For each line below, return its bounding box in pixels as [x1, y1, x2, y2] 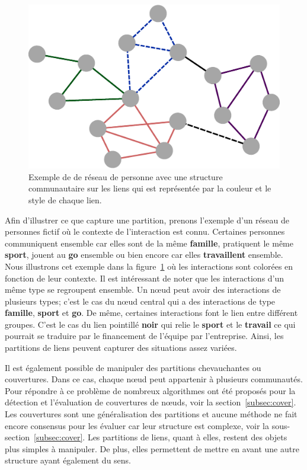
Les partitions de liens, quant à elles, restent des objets [87, 431, 287, 443]
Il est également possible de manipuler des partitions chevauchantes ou [5, 361, 261, 373]
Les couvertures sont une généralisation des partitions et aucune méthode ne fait [5, 408, 298, 420]
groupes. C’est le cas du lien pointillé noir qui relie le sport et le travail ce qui [5, 318, 296, 330]
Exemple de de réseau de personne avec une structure [28, 170, 223, 183]
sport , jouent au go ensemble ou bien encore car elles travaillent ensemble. [5, 248, 283, 261]
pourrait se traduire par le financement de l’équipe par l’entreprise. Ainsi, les [5, 330, 284, 342]
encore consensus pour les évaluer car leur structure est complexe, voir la [5, 419, 269, 431]
